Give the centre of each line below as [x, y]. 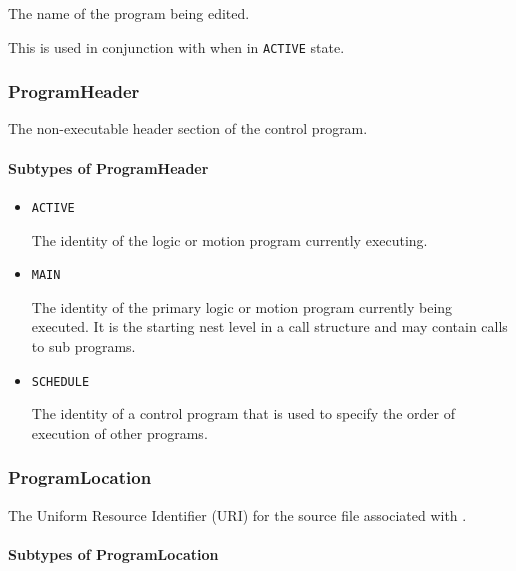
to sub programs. [83, 345]
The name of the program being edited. [129, 13]
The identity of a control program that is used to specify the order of [243, 413]
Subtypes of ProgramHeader [108, 167]
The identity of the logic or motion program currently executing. [229, 239]
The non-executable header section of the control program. [188, 128]
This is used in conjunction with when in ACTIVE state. [176, 46]
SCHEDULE [60, 381]
